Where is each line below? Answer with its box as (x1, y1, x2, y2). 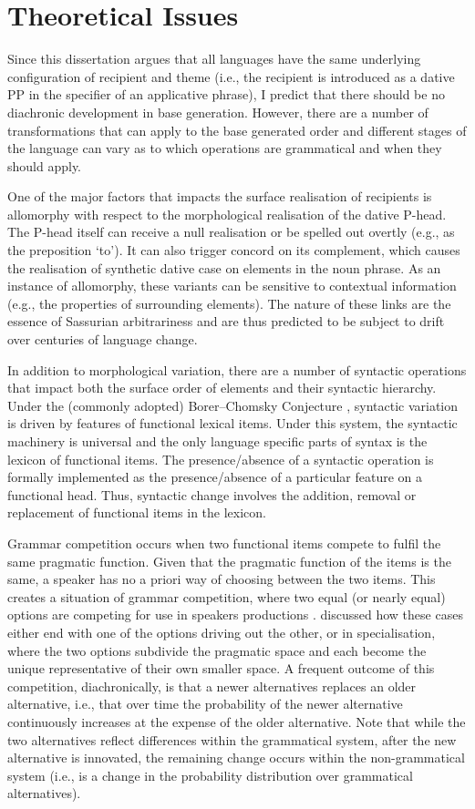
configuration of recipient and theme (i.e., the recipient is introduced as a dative (7, 67, 455, 86)
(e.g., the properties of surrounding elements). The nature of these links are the (7, 293, 451, 312)
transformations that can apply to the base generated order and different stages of (7, 120, 467, 139)
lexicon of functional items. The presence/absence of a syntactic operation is (7, 449, 434, 468)
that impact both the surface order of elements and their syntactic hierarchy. (7, 378, 437, 397)
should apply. (7, 156, 82, 175)
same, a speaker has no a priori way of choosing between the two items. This (7, 569, 436, 589)
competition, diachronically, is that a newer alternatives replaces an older (7, 676, 417, 695)
